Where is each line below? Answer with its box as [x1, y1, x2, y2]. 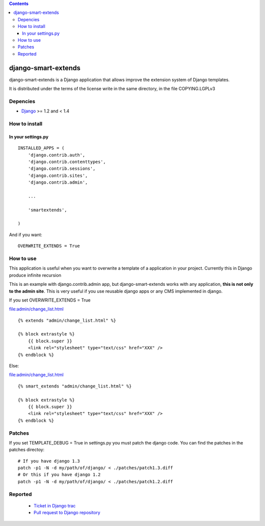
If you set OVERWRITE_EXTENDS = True [9, 297, 91, 303]
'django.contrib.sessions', [27, 166, 96, 171]
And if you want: [9, 231, 43, 238]
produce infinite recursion [9, 272, 61, 278]
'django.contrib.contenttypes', [27, 159, 106, 165]
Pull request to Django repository [33, 510, 101, 516]
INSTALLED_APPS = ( [18, 145, 65, 151]
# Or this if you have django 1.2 [18, 472, 101, 477]
